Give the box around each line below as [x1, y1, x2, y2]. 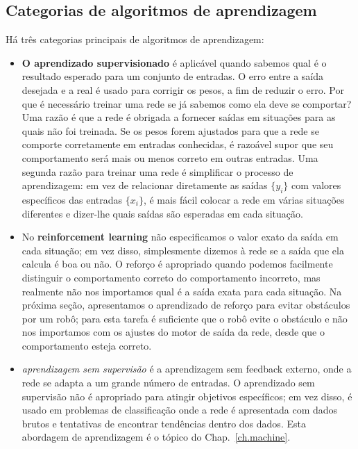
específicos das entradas [22, 192, 123, 206]
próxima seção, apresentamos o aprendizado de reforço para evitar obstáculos [22, 297, 350, 312]
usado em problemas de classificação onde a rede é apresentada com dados [22, 402, 338, 417]
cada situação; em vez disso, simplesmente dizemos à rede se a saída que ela [22, 243, 344, 257]
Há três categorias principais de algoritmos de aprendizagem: [6, 32, 264, 47]
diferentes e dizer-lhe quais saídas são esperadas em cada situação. [22, 206, 303, 220]
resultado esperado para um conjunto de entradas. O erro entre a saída [22, 69, 323, 83]
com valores [291, 178, 341, 193]
